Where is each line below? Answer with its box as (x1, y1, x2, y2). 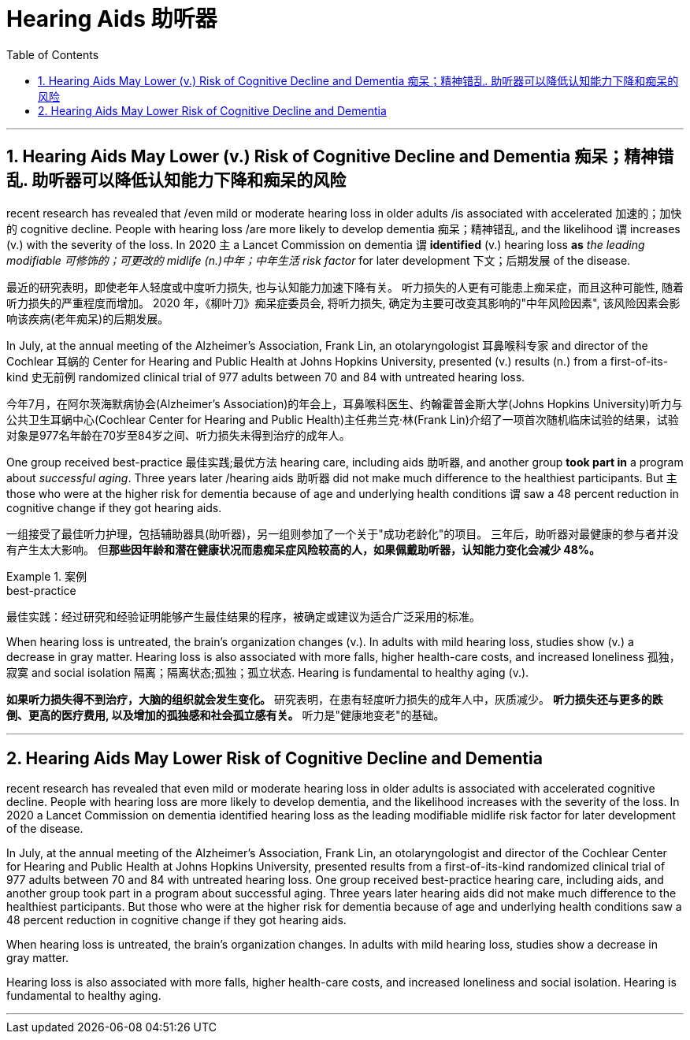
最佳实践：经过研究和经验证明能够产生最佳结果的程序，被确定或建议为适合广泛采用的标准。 (6, 609, 480, 623)
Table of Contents (6, 47, 99, 61)
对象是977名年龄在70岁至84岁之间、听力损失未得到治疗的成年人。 (6, 428, 351, 442)
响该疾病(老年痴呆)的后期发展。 (6, 311, 169, 325)
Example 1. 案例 (6, 569, 87, 583)
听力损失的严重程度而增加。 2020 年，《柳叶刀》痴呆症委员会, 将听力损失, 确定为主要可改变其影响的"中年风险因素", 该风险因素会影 (6, 295, 681, 310)
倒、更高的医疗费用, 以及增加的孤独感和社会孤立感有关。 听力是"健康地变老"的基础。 (6, 708, 445, 722)
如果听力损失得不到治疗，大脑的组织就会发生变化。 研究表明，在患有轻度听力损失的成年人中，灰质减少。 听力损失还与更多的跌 (6, 692, 663, 706)
